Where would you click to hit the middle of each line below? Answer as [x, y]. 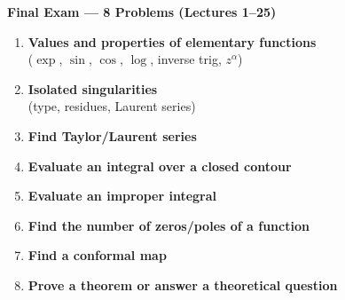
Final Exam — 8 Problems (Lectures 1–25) [142, 12]
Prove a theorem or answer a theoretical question [183, 284]
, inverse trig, [186, 59]
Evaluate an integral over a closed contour [160, 166]
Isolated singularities [93, 88]
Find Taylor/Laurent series [112, 135]
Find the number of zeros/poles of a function [169, 225]
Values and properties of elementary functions [172, 41]
